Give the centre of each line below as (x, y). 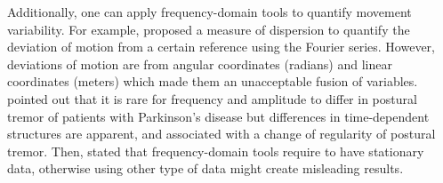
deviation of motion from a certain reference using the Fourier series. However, (221, 47)
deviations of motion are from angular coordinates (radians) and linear (200, 64)
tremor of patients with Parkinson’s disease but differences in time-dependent (218, 116)
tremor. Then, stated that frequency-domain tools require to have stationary (216, 151)
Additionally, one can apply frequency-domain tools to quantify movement (209, 12)
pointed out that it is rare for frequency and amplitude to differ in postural (212, 98)
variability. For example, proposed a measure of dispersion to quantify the (209, 29)
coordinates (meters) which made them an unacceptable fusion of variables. (213, 81)
